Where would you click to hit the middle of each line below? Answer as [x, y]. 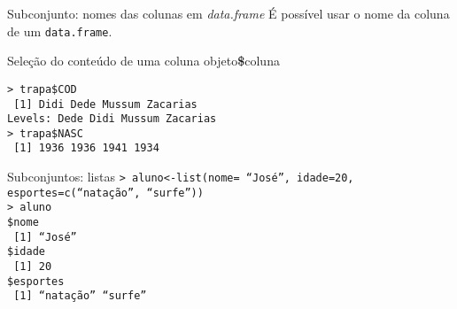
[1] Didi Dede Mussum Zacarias [105, 104]
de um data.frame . [60, 31]
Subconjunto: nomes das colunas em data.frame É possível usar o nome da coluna [228, 13]
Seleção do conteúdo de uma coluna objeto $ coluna [143, 61]
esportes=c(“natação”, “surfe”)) [105, 193]
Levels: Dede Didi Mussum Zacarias [112, 119]
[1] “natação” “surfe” [80, 296]
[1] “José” [45, 237]
